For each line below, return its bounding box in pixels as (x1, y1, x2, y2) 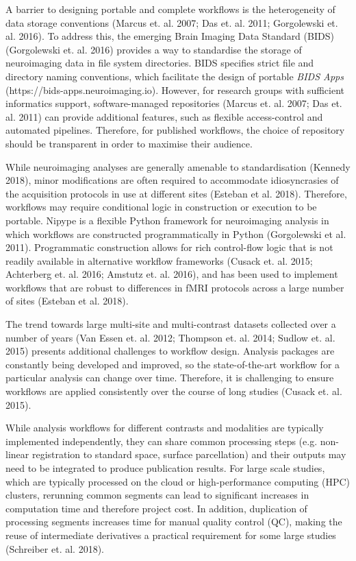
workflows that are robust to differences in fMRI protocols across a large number (5, 280, 344, 294)
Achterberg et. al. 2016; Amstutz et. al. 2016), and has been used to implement (5, 267, 338, 281)
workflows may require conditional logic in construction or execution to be (5, 200, 317, 214)
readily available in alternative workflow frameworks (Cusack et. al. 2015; (5, 253, 313, 267)
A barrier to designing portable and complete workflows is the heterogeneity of (5, 2, 335, 16)
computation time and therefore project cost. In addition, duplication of (5, 501, 307, 515)
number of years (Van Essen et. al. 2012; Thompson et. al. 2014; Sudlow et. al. (5, 330, 335, 344)
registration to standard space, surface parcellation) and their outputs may (31, 447, 346, 462)
